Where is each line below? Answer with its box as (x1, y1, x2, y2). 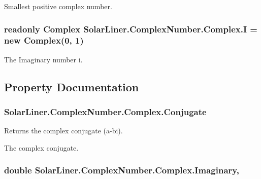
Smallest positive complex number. (4, 1, 112, 11)
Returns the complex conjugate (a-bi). (4, 125, 123, 136)
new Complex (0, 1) (4, 34, 84, 47)
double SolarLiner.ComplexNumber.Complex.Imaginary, (4, 164, 239, 176)
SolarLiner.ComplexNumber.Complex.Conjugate (4, 105, 207, 118)
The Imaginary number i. (4, 54, 83, 64)
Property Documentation (4, 79, 139, 94)
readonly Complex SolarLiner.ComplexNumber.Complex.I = (4, 22, 257, 35)
